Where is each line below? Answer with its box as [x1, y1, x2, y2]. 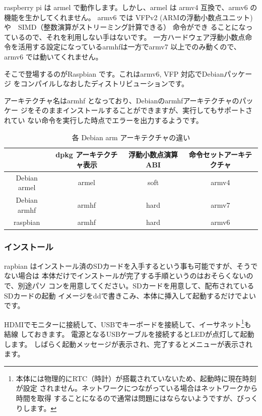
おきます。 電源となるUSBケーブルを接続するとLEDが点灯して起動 [34, 328, 254, 339]
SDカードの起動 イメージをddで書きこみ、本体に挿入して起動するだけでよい [4, 290, 256, 301]
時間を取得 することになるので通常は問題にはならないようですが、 [16, 392, 237, 403]
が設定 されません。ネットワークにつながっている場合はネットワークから [16, 383, 258, 393]
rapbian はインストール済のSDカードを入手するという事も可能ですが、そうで [4, 260, 258, 271]
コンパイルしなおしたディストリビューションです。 [20, 78, 189, 89]
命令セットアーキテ [188, 149, 252, 160]
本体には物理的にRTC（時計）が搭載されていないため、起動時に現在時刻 [16, 373, 256, 383]
